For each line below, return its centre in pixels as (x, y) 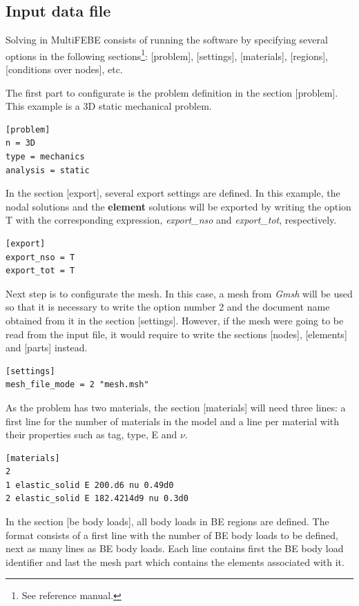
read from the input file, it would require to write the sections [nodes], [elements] (176, 334)
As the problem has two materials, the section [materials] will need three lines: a (176, 407)
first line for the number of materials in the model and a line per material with (173, 421)
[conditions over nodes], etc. (64, 69)
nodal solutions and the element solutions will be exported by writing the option (178, 206)
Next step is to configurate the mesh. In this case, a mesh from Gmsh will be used (179, 293)
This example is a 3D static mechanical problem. (109, 106)
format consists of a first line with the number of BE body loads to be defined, (172, 535)
